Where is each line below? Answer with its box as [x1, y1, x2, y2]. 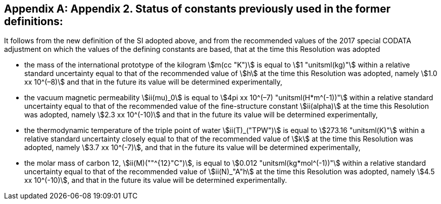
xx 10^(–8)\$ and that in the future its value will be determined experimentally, [24, 78, 282, 87]
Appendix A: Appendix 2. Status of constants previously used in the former [4, 3, 390, 15]
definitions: [4, 15, 63, 28]
